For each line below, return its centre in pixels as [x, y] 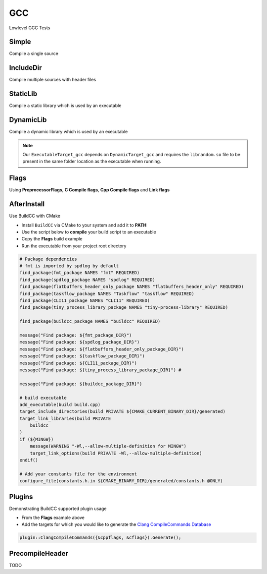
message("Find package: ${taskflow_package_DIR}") [82, 356]
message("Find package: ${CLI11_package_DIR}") [78, 363]
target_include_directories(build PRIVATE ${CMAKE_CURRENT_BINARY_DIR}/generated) [123, 412]
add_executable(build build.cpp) [60, 404]
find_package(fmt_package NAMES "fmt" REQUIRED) [80, 273]
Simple [20, 42]
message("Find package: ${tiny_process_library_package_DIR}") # [100, 370]
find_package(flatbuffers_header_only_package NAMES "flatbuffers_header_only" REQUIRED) [132, 287]
